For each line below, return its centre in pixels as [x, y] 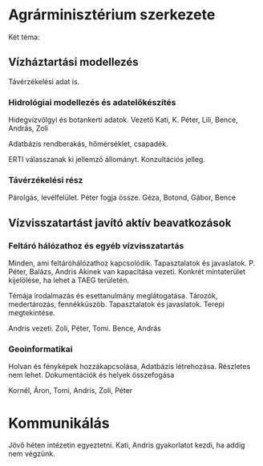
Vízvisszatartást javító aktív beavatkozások [120, 223]
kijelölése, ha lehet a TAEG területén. [69, 280]
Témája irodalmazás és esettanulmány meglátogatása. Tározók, [113, 296]
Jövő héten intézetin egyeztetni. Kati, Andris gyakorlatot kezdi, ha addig [127, 445]
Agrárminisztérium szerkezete [112, 15]
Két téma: [24, 37]
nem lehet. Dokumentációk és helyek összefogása [91, 375]
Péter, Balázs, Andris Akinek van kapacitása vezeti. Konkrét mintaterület [127, 272]
